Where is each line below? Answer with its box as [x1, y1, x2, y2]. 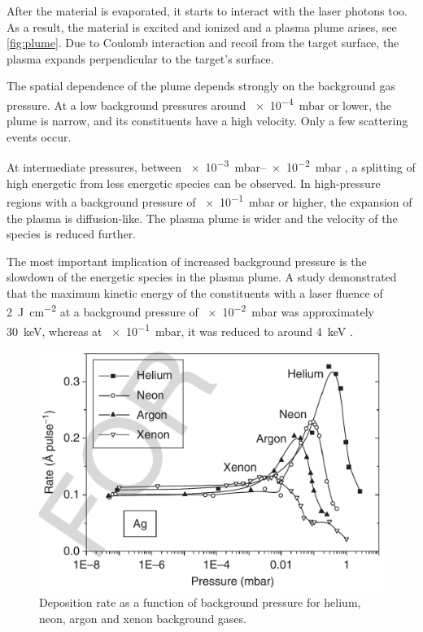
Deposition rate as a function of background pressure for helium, [39, 594, 361, 611]
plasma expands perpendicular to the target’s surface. [7, 50, 274, 67]
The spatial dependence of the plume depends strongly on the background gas [7, 77, 395, 94]
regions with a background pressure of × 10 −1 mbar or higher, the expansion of [7, 191, 412, 210]
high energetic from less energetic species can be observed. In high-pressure [7, 174, 381, 191]
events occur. [7, 128, 72, 145]
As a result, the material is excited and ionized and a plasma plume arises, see [7, 18, 397, 35]
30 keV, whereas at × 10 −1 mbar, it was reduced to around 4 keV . [7, 320, 353, 339]
